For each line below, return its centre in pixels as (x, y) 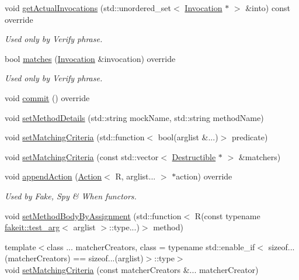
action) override (204, 176)
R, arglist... (135, 176)
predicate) (250, 137)
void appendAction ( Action (53, 176)
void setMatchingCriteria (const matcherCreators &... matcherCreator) (132, 269)
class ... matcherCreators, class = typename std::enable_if (151, 246)
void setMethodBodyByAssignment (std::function (93, 215)
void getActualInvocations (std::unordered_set (88, 8)
